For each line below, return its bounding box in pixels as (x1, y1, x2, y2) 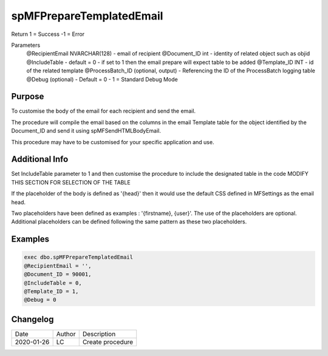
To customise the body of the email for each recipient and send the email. (11, 107, 196, 115)
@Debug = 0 (24, 296, 56, 304)
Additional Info (11, 154, 69, 164)
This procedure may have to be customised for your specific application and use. (11, 138, 214, 145)
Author (56, 329, 76, 338)
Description (82, 329, 116, 338)
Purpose (11, 91, 44, 102)
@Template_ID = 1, (24, 288, 79, 295)
